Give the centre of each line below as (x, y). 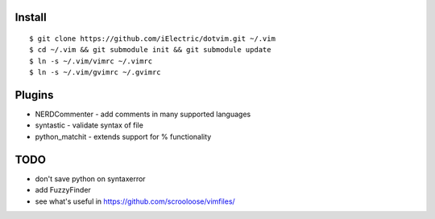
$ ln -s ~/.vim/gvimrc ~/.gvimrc (95, 73)
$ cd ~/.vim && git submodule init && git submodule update (150, 50)
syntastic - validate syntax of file (89, 125)
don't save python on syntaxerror (90, 178)
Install (31, 17)
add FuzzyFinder (63, 190)
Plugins (34, 95)
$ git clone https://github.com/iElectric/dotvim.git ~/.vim (152, 39)
